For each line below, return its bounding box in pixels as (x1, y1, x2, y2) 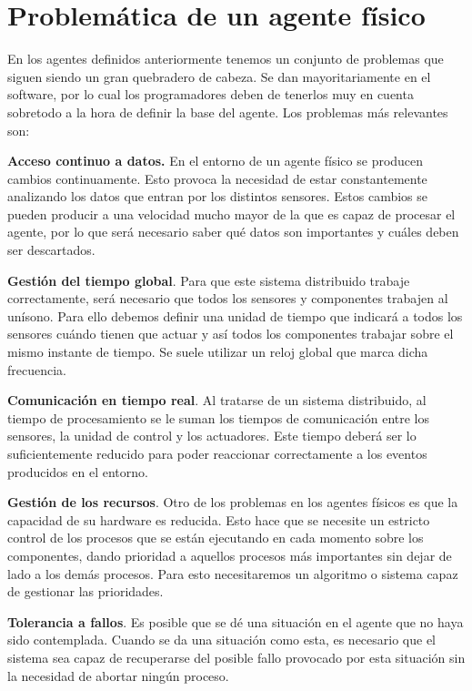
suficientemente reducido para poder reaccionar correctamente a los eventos (7, 444, 427, 462)
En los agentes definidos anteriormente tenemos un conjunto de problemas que (7, 49, 444, 68)
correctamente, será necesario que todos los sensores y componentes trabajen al (7, 289, 448, 308)
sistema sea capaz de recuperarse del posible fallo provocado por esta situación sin (7, 647, 466, 666)
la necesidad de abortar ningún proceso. (7, 666, 229, 685)
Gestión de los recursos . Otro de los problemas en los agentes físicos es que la (7, 493, 458, 512)
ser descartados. (7, 240, 95, 259)
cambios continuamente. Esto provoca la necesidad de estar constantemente (7, 168, 427, 188)
